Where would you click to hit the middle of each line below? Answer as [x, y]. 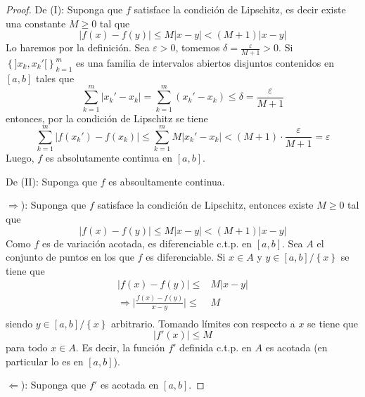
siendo [19, 323]
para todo [27, 347]
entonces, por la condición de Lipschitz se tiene [107, 118]
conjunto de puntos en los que [70, 257]
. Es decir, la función [120, 347]
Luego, [20, 158]
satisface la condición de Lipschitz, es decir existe [240, 9]
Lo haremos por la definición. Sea [78, 47]
